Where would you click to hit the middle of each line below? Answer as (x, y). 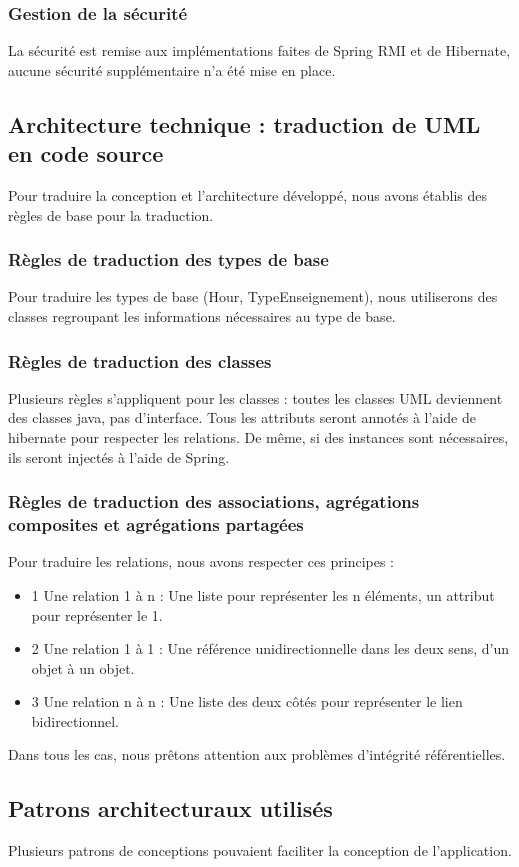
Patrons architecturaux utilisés (170, 808)
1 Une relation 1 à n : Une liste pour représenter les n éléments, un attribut (263, 594)
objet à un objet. (83, 667)
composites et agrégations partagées (156, 524)
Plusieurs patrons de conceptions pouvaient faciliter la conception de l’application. (260, 850)
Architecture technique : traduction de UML (244, 123)
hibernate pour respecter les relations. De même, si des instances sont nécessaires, (258, 437)
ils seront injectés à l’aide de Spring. (119, 456)
